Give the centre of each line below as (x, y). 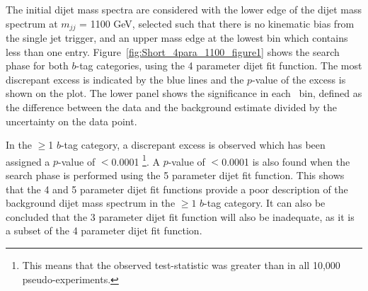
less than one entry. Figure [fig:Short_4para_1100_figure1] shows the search (173, 51)
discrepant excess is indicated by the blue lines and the (125, 79)
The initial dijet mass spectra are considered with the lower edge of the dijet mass (184, 9)
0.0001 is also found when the (286, 161)
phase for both (37, 65)
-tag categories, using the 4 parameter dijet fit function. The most (219, 65)
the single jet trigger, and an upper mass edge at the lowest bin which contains (177, 38)
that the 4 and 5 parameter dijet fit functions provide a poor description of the (177, 189)
